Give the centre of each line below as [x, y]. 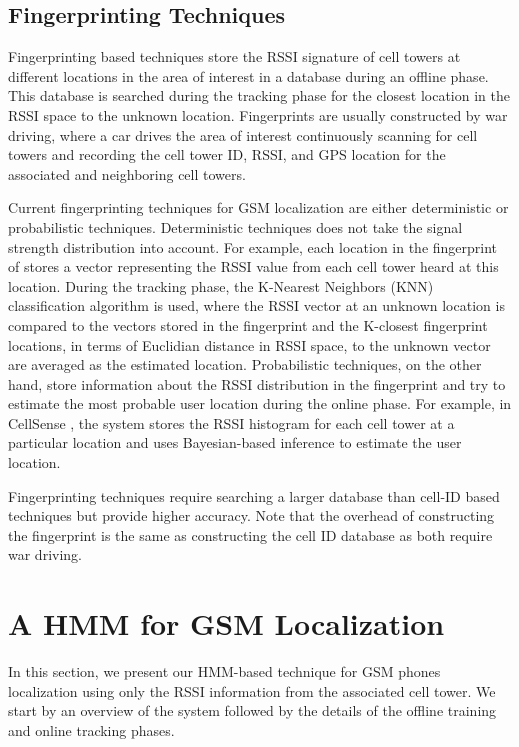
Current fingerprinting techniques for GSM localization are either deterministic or [258, 207]
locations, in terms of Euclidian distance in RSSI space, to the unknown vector [249, 344]
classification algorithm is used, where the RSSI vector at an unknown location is [256, 305]
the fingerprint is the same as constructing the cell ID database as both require [250, 534]
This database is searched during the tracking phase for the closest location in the [259, 95]
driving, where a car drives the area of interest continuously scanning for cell [243, 134]
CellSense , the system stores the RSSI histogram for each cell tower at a [231, 422]
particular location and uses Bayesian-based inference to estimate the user [235, 442]
